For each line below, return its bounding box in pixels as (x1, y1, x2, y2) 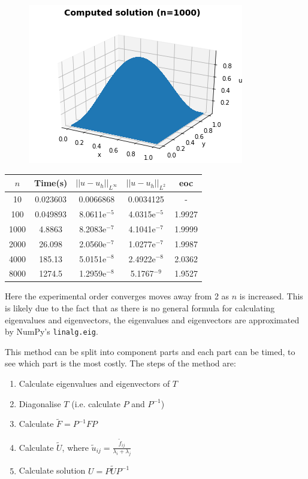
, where (62, 441, 89, 453)
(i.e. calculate (71, 397, 120, 410)
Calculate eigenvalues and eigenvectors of (19, 377, 170, 390)
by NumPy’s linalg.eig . (5, 325, 98, 338)
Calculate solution (19, 464, 86, 477)
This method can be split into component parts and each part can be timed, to (5, 345, 295, 357)
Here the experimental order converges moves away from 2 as (5, 290, 230, 302)
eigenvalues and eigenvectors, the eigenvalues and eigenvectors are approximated (5, 313, 300, 326)
